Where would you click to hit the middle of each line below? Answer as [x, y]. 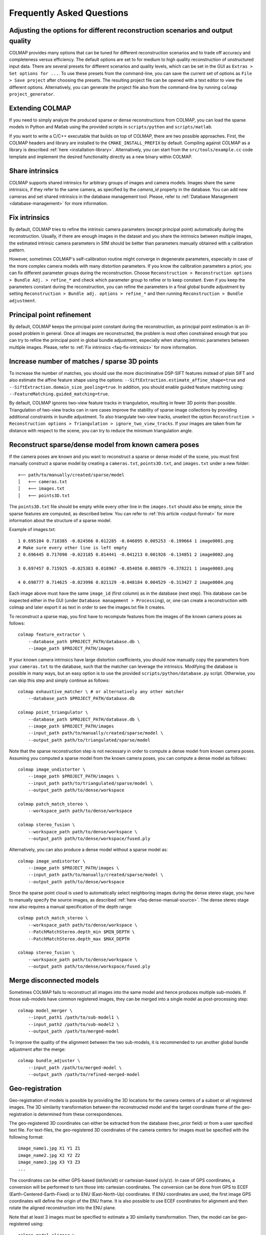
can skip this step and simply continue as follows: [60, 680]
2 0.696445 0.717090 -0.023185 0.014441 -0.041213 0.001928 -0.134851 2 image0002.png [126, 555]
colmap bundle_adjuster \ [49, 1061]
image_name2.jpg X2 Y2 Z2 [49, 1155]
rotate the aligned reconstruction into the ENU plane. [63, 1208]
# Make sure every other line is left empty [73, 548]
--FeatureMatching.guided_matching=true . [59, 394]
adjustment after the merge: [37, 1049]
